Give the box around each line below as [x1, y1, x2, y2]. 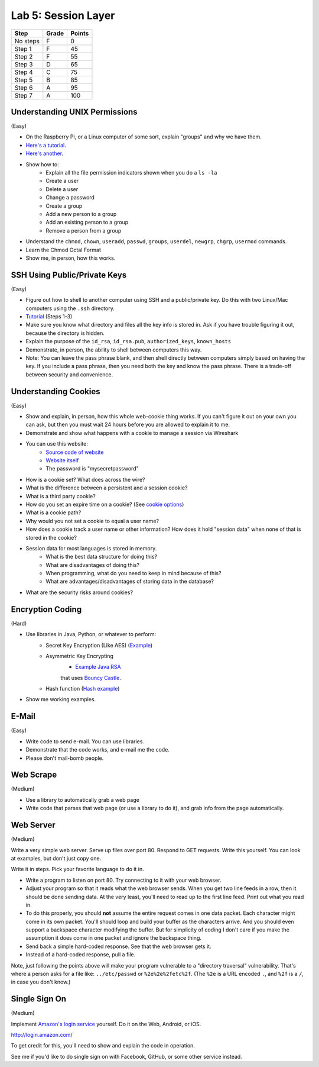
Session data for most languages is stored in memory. [25, 544, 157, 552]
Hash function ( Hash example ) [45, 685, 120, 692]
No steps [14, 37, 40, 45]
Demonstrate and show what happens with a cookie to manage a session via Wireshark [25, 429, 239, 436]
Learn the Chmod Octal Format [25, 246, 102, 253]
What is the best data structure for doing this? [45, 553, 158, 560]
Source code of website [45, 449, 104, 456]
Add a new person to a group [45, 210, 117, 217]
